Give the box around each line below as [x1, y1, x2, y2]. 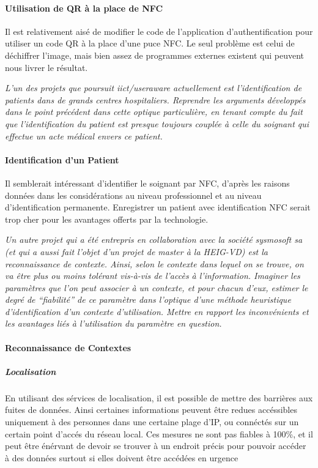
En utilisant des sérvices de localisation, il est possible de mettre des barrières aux [5, 391, 313, 404]
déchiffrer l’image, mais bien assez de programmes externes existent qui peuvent [5, 48, 305, 61]
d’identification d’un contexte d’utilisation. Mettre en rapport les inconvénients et [5, 305, 309, 318]
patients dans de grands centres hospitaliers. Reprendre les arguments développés [5, 93, 306, 106]
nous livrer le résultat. [5, 61, 88, 73]
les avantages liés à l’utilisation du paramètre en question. [5, 317, 222, 330]
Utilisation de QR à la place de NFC [5, 1, 163, 14]
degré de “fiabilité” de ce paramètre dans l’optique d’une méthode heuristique [5, 293, 291, 306]
